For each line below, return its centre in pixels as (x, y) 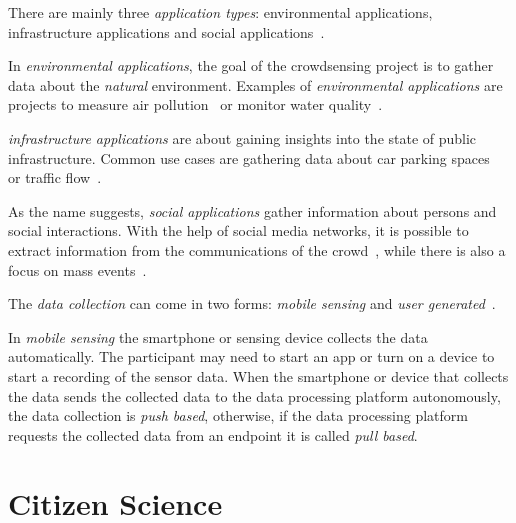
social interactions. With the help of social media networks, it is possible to (238, 230)
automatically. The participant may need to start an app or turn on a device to (251, 356)
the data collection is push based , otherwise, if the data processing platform (238, 415)
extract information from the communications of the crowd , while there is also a (257, 249)
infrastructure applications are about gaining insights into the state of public (242, 137)
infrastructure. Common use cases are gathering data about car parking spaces (249, 157)
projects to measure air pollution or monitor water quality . (195, 104)
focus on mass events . (77, 269)
